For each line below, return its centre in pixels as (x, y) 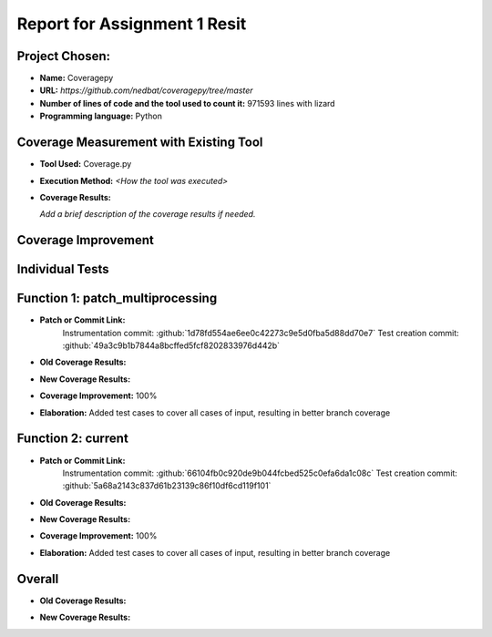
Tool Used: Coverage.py (86, 164)
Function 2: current (73, 439)
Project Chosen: (64, 56)
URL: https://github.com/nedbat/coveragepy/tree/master (147, 90)
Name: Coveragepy (77, 78)
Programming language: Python (101, 116)
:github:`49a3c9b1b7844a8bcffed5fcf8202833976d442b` (171, 345)
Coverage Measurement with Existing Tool (140, 143)
